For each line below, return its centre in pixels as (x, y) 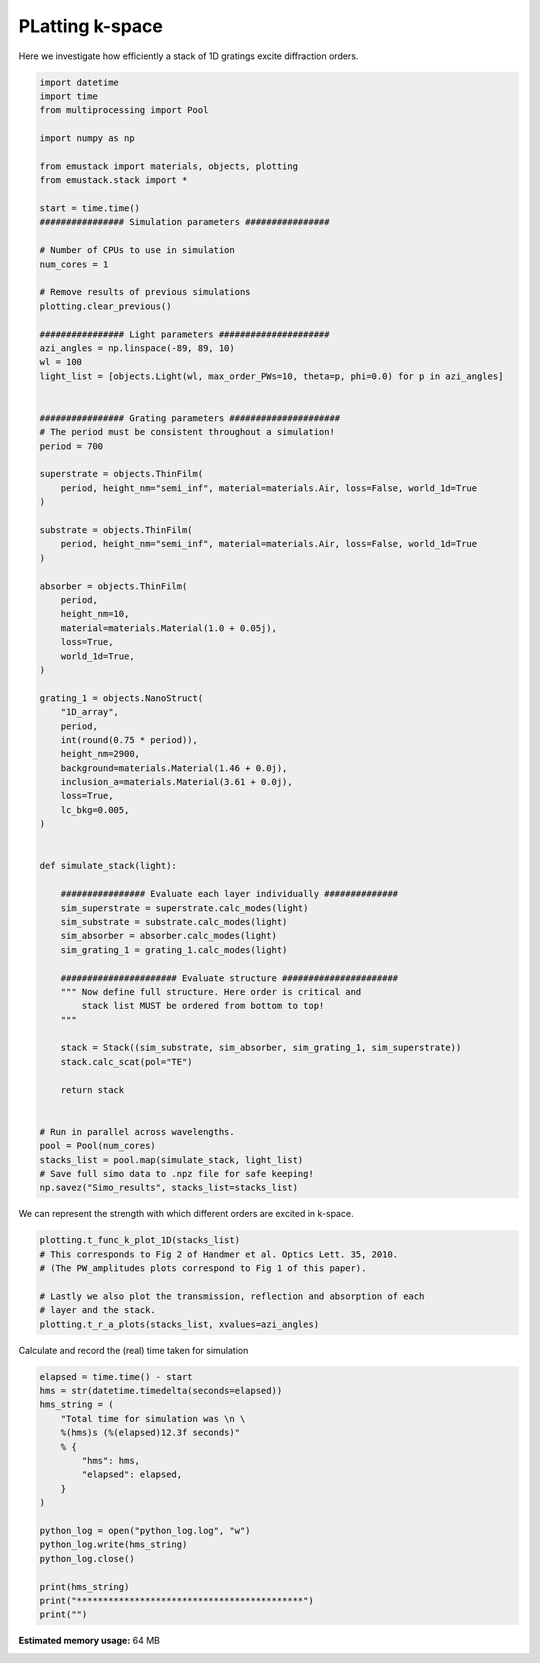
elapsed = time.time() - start (116, 1376)
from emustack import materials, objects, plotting (169, 166)
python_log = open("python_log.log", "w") (145, 1530)
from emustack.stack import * (113, 180)
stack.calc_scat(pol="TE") (127, 1061)
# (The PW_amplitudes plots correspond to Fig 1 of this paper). (203, 1268)
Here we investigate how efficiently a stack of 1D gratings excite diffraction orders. (188, 56)
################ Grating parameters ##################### (190, 418)
